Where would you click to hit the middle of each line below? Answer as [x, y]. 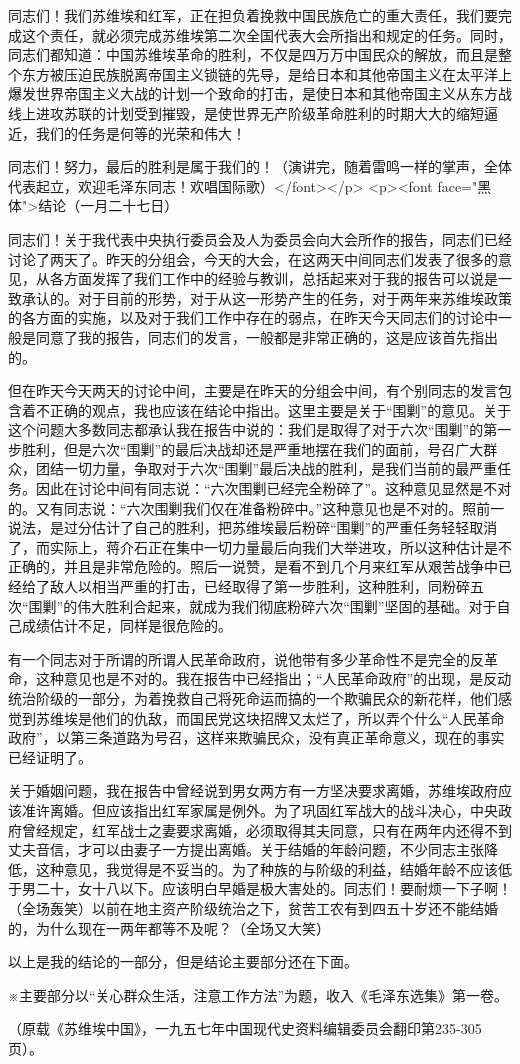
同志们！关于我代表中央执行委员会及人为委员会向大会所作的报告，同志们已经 [260, 238]
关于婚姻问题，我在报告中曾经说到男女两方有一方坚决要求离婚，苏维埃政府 [253, 790]
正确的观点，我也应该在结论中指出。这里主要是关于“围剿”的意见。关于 [280, 409]
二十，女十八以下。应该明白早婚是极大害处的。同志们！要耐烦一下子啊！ [273, 888]
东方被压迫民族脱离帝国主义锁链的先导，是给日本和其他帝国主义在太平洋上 [266, 73]
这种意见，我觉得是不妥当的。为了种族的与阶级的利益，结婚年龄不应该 [266, 868]
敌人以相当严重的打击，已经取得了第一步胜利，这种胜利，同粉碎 [259, 586]
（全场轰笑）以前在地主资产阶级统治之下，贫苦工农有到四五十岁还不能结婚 [253, 907]
